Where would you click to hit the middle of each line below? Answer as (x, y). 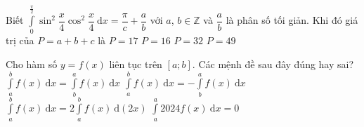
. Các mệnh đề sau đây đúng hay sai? (273, 63)
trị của (20, 40)
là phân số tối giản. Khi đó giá (292, 20)
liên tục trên (136, 63)
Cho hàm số (32, 63)
